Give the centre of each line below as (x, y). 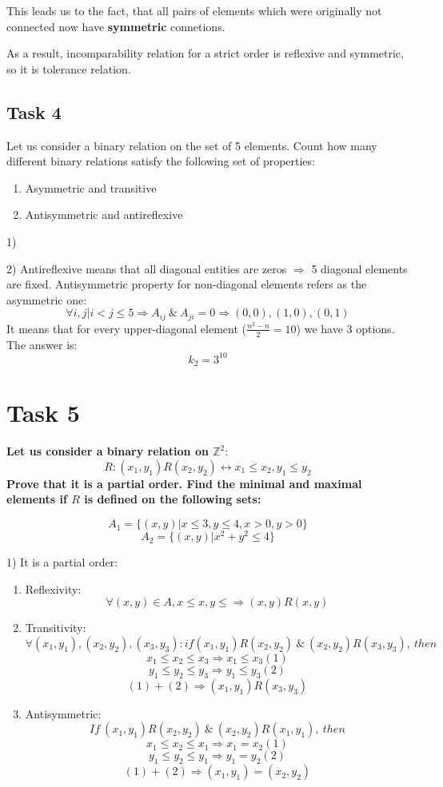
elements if (37, 499)
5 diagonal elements (359, 268)
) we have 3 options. (345, 328)
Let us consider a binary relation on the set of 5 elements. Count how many (192, 145)
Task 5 (43, 413)
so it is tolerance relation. (69, 68)
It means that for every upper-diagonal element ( (127, 328)
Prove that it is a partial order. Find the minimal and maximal (184, 483)
